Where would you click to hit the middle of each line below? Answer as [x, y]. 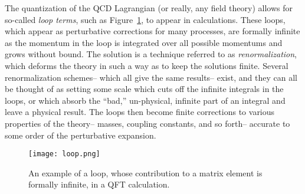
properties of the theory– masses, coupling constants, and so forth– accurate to [147, 123]
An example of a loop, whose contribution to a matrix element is [145, 172]
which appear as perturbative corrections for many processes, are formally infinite [152, 31]
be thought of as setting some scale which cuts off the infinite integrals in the [144, 89]
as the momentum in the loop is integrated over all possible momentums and [144, 42]
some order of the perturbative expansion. [81, 135]
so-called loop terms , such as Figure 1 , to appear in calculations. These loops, [145, 19]
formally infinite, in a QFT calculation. [99, 184]
